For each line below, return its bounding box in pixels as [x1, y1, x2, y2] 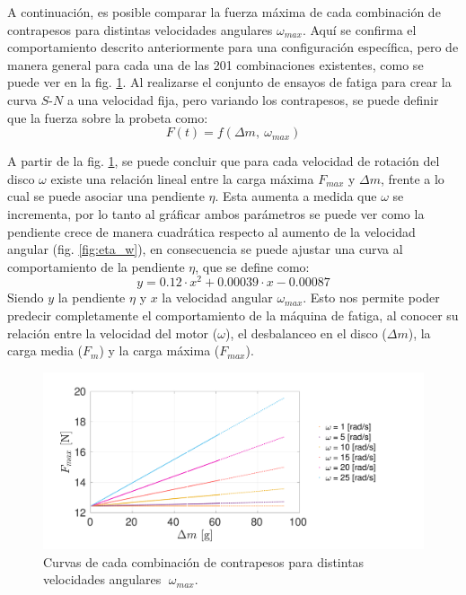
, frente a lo [381, 169, 444, 188]
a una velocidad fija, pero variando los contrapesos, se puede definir [66, 90, 439, 109]
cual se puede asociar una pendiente [7, 187, 205, 206]
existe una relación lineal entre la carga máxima [50, 169, 314, 188]
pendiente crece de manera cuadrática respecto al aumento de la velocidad [7, 222, 416, 241]
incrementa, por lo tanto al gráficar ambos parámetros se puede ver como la [7, 204, 425, 223]
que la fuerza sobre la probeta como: [7, 108, 208, 127]
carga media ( [7, 341, 84, 360]
